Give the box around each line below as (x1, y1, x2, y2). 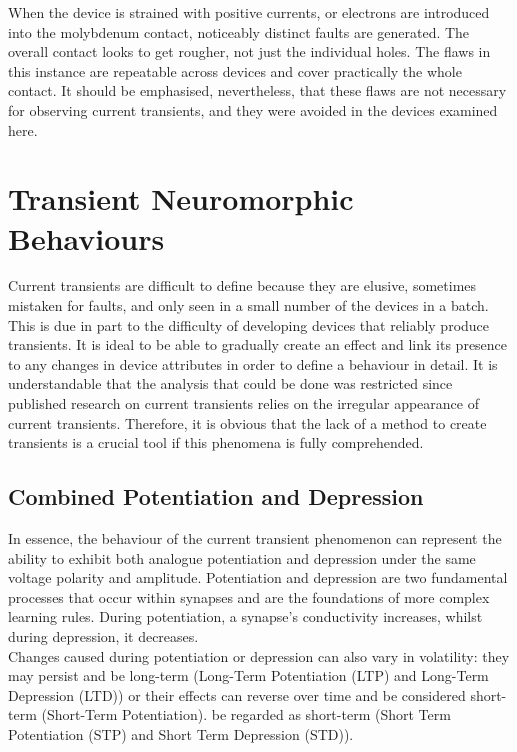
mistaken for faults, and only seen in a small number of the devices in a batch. (8, 295, 489, 316)
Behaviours (8, 217, 165, 258)
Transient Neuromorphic (8, 178, 354, 219)
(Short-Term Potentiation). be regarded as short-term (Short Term (41, 704, 451, 725)
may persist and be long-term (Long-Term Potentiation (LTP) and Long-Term (8, 665, 489, 686)
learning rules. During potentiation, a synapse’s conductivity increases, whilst (8, 606, 483, 627)
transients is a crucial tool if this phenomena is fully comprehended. (8, 432, 424, 453)
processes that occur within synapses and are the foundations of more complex (8, 586, 490, 607)
